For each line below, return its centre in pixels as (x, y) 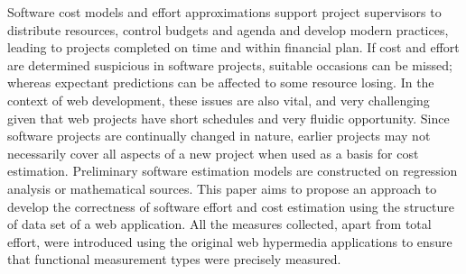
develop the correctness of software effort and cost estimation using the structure (231, 206)
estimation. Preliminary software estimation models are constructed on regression (233, 171)
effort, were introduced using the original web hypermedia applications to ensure (230, 241)
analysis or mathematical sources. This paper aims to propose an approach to (222, 188)
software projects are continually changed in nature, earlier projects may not (219, 136)
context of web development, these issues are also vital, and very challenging (219, 100)
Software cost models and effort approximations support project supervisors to (224, 12)
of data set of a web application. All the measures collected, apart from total (219, 224)
